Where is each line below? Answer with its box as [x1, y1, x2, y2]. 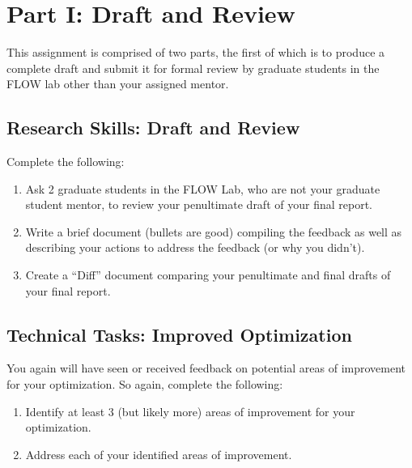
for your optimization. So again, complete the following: [6, 376, 283, 393]
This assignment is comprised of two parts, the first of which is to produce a [6, 44, 385, 61]
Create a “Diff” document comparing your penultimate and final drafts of [25, 266, 391, 283]
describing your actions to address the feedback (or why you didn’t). [25, 239, 365, 256]
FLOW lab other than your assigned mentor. [6, 75, 229, 92]
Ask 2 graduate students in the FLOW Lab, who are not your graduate [25, 180, 380, 197]
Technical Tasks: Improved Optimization [6, 321, 352, 347]
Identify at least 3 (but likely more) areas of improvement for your [25, 402, 355, 419]
